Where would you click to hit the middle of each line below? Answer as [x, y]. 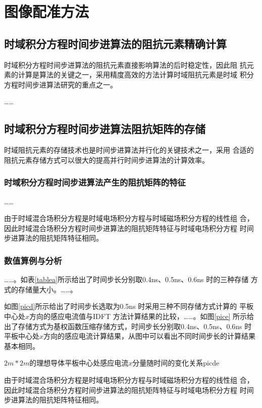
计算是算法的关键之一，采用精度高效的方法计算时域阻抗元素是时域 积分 [136, 75]
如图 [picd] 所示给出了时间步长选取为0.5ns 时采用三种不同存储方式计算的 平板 [129, 306]
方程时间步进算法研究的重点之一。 [61, 84]
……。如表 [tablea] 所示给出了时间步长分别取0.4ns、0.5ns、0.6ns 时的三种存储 [126, 279]
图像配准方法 [47, 11]
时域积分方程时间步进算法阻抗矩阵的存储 [105, 129]
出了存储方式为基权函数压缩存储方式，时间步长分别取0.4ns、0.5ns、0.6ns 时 [128, 326]
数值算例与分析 [33, 260]
